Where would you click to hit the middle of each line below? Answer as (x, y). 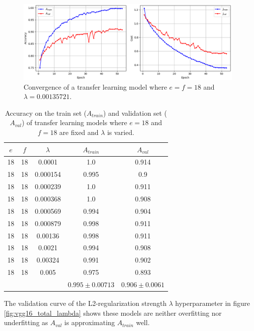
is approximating (90, 322)
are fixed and (79, 132)
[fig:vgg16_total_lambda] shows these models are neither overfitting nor (113, 313)
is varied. (121, 132)
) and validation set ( (135, 113)
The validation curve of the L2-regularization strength (85, 303)
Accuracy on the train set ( (46, 113)
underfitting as (26, 322)
